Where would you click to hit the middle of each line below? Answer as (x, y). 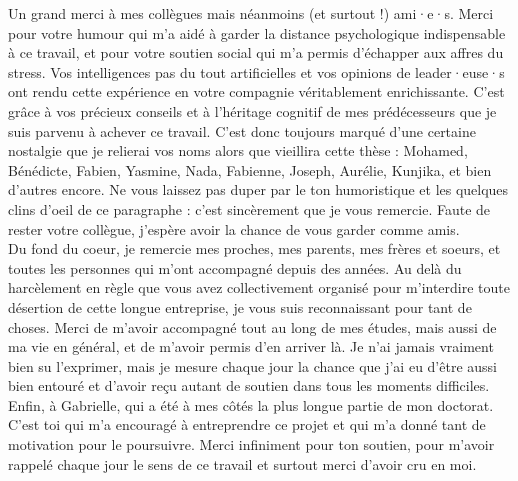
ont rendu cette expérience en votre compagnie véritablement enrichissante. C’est (256, 91)
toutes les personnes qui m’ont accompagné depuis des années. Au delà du (235, 267)
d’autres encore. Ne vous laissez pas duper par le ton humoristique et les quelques (258, 189)
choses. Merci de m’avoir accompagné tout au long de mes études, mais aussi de (252, 326)
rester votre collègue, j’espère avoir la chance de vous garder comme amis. (234, 228)
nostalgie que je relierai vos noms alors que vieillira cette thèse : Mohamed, (238, 150)
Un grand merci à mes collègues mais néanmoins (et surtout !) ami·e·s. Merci (251, 13)
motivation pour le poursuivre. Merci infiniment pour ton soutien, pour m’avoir (251, 444)
